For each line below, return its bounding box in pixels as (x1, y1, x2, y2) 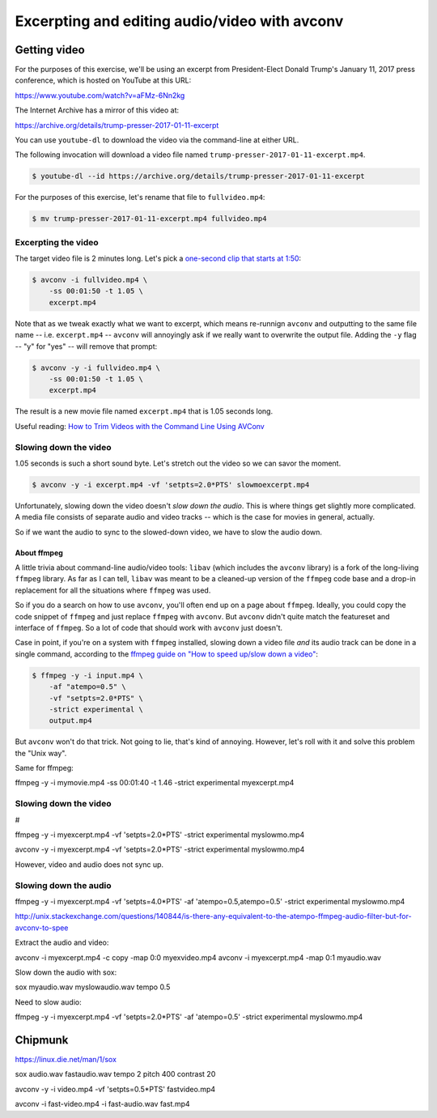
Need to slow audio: (15, 997, 83, 1007)
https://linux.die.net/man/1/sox (15, 1054, 117, 1064)
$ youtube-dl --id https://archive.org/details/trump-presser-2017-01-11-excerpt (32, 172, 366, 181)
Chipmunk (15, 1033, 69, 1047)
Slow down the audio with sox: (15, 967, 117, 977)
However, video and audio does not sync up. (15, 859, 164, 869)
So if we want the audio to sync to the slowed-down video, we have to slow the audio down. (15, 527, 323, 537)
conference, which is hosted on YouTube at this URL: (15, 75, 192, 85)
